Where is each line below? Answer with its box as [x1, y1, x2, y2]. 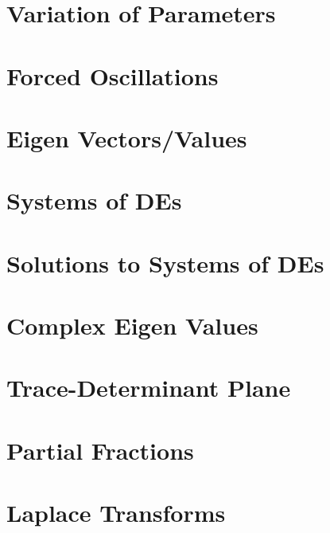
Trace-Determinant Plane [6, 371, 291, 404]
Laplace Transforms [6, 496, 226, 529]
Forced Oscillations [6, 59, 219, 92]
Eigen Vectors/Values [6, 121, 247, 154]
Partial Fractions [6, 433, 194, 466]
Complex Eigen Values [6, 309, 258, 342]
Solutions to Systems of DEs [6, 246, 324, 279]
